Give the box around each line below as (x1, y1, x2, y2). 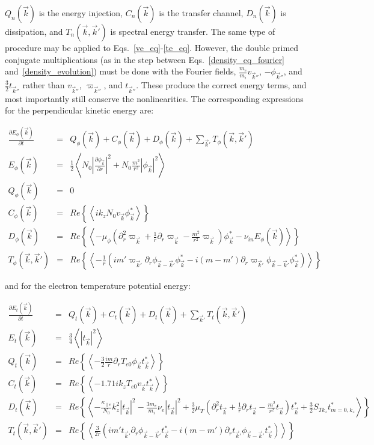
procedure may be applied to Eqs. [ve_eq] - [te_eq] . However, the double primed (5, 41, 299, 53)
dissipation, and (5, 25, 63, 37)
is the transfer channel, (159, 7, 244, 19)
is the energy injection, (38, 7, 123, 19)
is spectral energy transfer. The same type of (110, 25, 275, 37)
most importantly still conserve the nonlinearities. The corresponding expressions (5, 92, 304, 104)
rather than (22, 78, 65, 91)
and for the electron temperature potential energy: (5, 279, 191, 292)
